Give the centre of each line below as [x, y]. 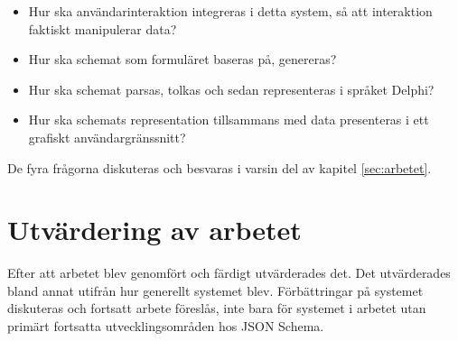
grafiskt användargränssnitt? [107, 137]
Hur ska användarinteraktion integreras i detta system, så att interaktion [230, 11]
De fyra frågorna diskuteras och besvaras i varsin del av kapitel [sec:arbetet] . [220, 167]
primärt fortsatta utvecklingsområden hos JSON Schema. [166, 326]
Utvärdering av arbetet [154, 230]
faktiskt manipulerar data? [103, 28]
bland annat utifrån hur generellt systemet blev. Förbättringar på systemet [215, 290]
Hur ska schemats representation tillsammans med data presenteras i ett [229, 120]
